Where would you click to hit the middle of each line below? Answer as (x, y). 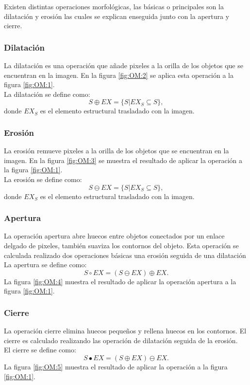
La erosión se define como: (43, 179)
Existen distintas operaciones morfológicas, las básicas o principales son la (114, 6)
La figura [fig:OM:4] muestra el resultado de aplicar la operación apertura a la (120, 281)
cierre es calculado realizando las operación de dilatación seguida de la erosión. (121, 340)
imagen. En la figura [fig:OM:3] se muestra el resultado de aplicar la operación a (123, 160)
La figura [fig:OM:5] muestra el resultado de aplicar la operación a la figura (116, 366)
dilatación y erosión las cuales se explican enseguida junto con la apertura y (117, 16)
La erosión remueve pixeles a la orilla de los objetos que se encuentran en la (117, 151)
